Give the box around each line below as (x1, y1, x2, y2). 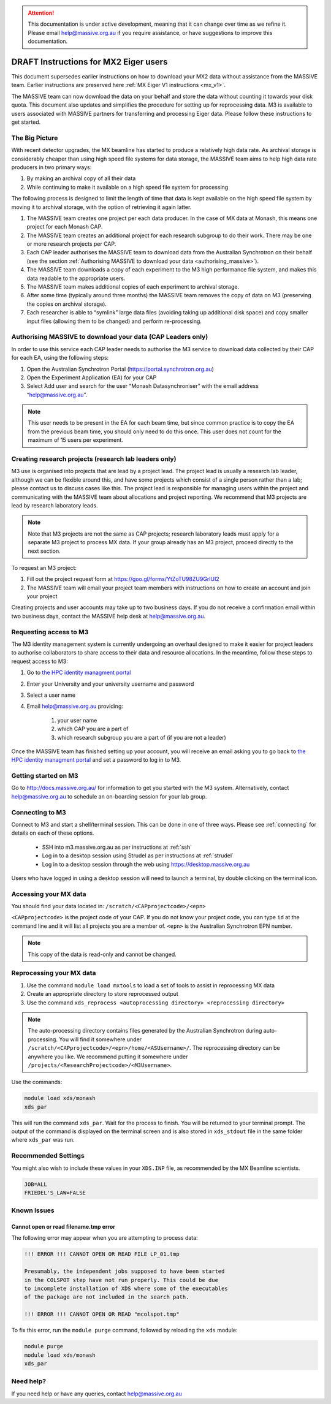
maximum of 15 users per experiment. (28, 436, 124, 444)
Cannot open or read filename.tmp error (11, 1223, 116, 1231)
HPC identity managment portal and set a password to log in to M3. (11, 756, 181, 764)
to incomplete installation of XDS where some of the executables (24, 1285, 228, 1292)
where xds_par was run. (11, 1136, 75, 1144)
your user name (57, 716, 97, 724)
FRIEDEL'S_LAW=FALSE (24, 1189, 86, 1196)
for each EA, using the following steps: (11, 354, 109, 362)
